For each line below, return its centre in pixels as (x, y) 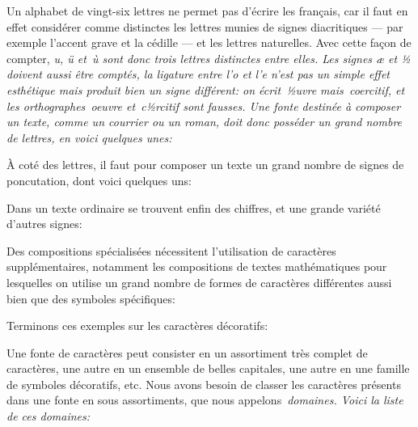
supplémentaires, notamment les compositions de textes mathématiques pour (197, 266)
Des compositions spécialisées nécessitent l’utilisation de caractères (171, 250)
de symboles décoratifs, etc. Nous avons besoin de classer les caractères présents (204, 384)
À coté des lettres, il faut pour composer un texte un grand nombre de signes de (205, 165)
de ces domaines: (49, 416)
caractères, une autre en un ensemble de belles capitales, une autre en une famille (208, 368)
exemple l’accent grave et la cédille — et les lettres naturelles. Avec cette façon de (209, 42)
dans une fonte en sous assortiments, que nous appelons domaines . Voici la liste (205, 400)
